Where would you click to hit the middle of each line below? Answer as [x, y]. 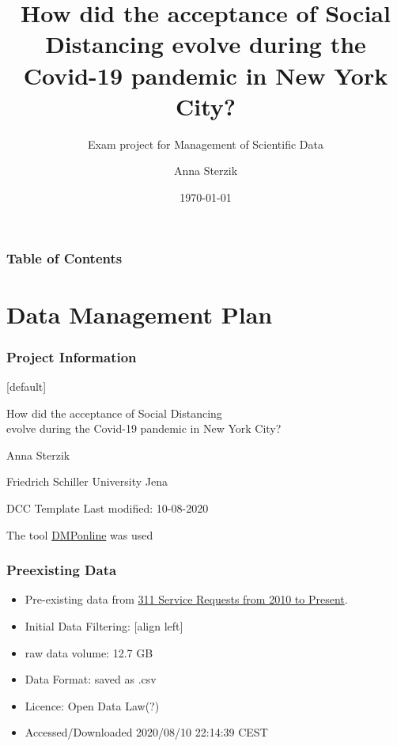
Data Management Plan [140, 314]
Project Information [72, 356]
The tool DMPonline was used [80, 534]
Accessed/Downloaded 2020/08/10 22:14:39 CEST [146, 732]
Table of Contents [64, 258]
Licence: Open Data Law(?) [92, 705]
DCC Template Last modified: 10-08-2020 [108, 507]
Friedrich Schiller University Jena [87, 481]
